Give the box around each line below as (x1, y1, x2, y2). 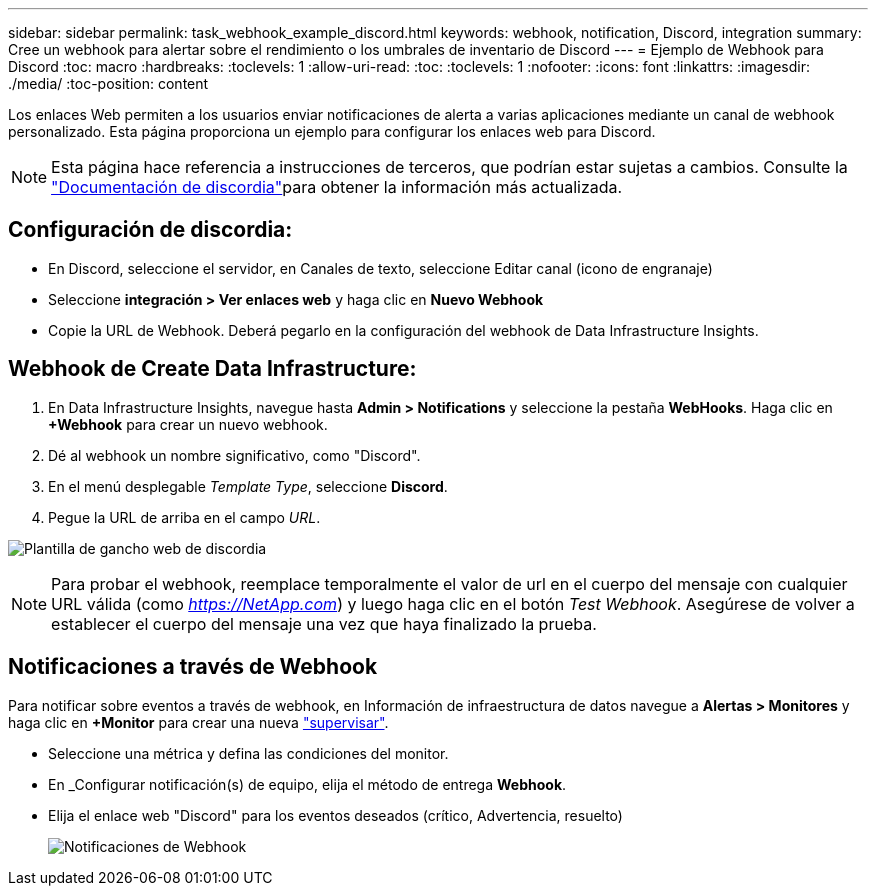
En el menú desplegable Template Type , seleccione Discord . (48, 477, 448, 495)
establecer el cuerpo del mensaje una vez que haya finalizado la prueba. (51, 613, 597, 634)
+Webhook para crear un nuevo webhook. (48, 415, 328, 433)
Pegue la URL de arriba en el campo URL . (48, 508, 321, 526)
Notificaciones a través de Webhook (8, 654, 378, 680)
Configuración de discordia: (8, 217, 293, 243)
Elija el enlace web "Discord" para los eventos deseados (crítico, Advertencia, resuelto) (48, 806, 623, 824)
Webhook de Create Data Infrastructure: (8, 356, 417, 382)
